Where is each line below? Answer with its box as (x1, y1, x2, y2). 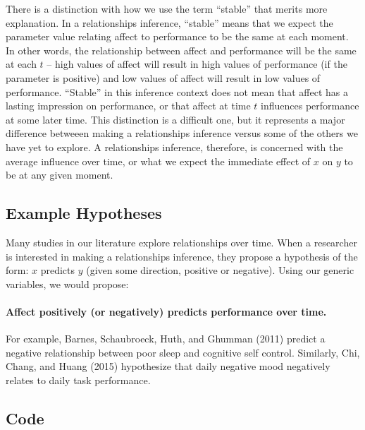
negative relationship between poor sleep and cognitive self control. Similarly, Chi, (6, 345, 360, 359)
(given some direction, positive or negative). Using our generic (86, 263, 354, 277)
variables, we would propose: (6, 276, 129, 291)
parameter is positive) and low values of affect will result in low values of (6, 70, 321, 85)
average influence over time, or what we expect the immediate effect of (6, 153, 311, 168)
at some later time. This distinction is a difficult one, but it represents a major (6, 112, 345, 126)
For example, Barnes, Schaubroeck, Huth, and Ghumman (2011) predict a (6, 331, 326, 346)
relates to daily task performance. (6, 372, 151, 387)
